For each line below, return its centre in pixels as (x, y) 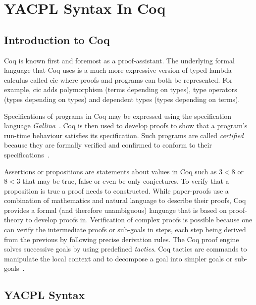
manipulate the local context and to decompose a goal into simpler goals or (118, 258)
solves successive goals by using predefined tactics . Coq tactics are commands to (126, 249)
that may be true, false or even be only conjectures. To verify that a (126, 181)
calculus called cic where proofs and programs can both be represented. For (118, 79)
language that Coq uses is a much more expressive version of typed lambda (118, 70)
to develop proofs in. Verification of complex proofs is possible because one (139, 220)
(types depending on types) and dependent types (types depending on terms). (122, 99)
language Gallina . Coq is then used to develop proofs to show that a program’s (126, 126)
